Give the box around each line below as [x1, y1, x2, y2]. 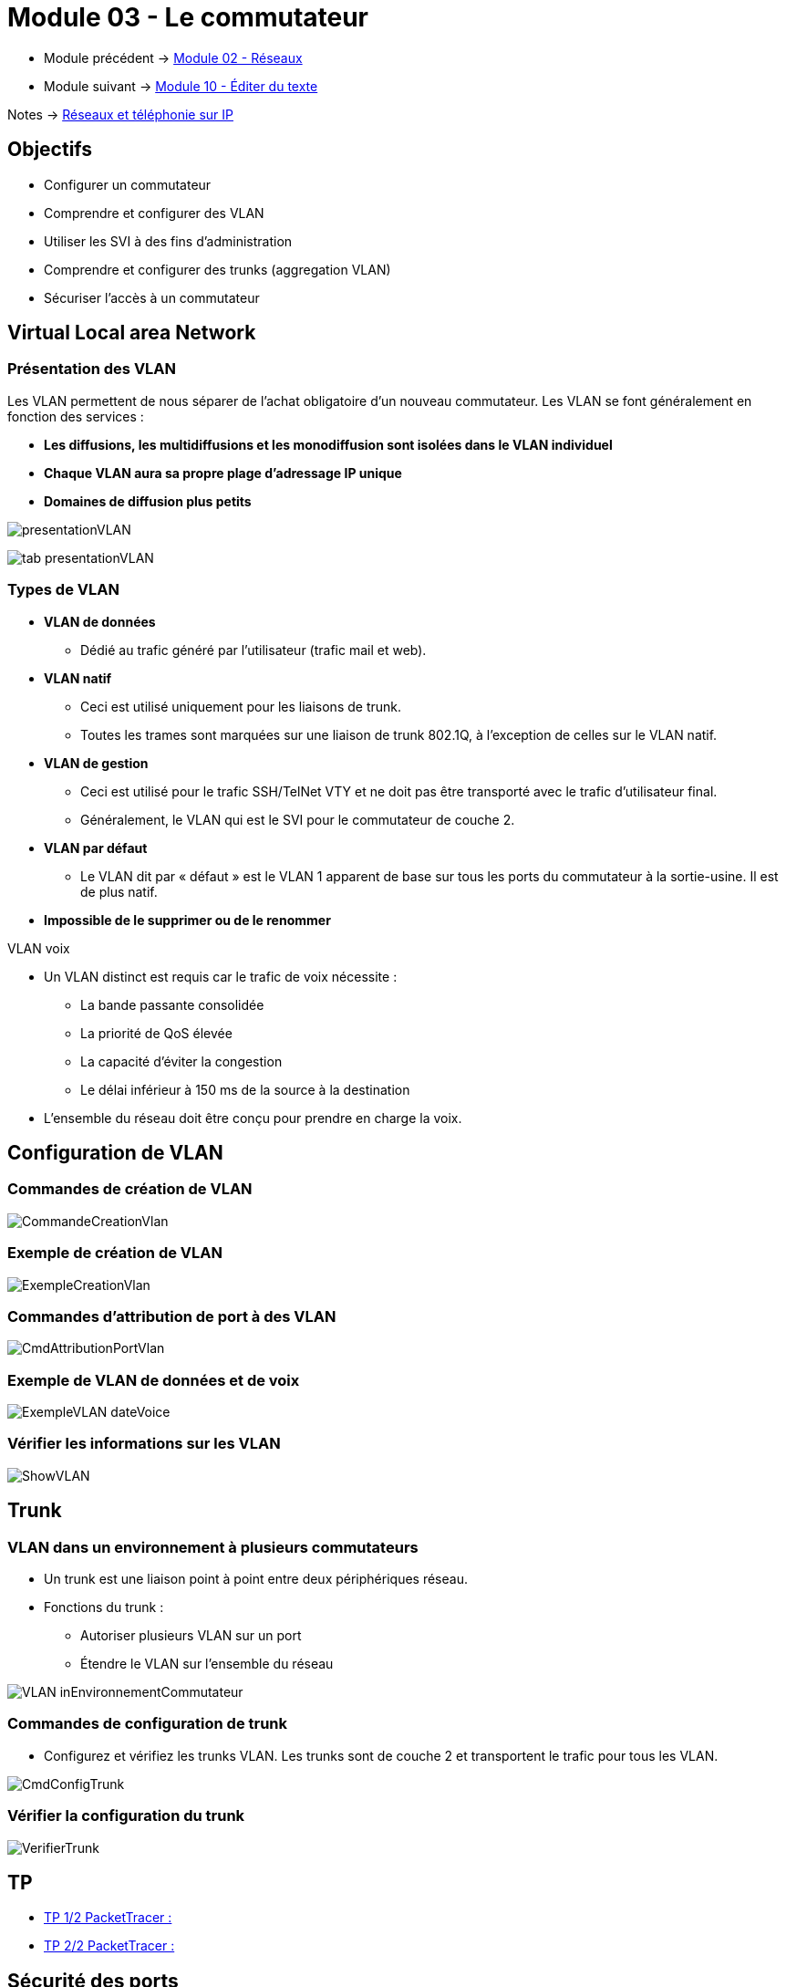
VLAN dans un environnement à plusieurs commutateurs [7, 1537, 419, 1556]
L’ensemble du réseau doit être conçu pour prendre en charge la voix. [44, 1109, 462, 1126]
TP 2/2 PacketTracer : [44, 1938, 175, 1954]
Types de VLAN [7, 580, 119, 599]
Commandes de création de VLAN [7, 1180, 253, 1199]
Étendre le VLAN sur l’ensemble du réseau [80, 1656, 334, 1671]
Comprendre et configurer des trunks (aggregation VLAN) [44, 261, 391, 277]
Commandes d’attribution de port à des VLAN [7, 1306, 336, 1326]
